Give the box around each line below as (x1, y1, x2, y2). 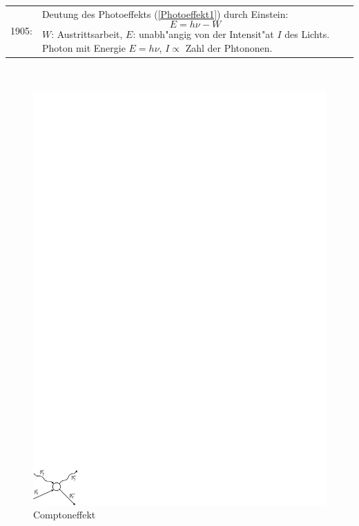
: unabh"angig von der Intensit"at (133, 27, 274, 41)
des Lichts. (284, 27, 330, 41)
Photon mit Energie (41, 40, 126, 55)
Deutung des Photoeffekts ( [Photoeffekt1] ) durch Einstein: (41, 6, 289, 21)
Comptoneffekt (33, 507, 96, 522)
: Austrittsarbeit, (51, 27, 123, 41)
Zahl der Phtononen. (185, 40, 273, 55)
